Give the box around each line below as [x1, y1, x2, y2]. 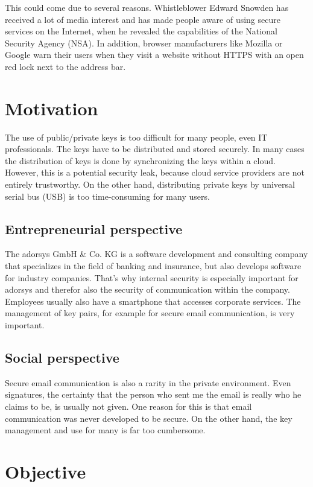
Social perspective [5, 348, 119, 366]
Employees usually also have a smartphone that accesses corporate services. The [5, 294, 301, 307]
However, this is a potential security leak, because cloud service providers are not [5, 166, 305, 179]
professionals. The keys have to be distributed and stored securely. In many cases [5, 142, 305, 155]
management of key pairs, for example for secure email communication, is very [5, 307, 295, 319]
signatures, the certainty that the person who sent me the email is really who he [5, 388, 302, 401]
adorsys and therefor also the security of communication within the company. [5, 283, 290, 296]
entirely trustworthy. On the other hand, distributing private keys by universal [5, 178, 295, 191]
